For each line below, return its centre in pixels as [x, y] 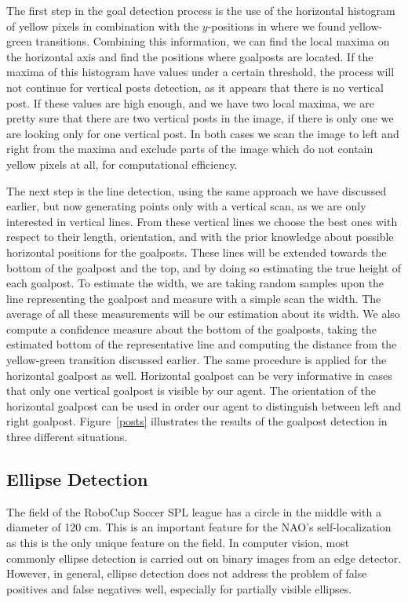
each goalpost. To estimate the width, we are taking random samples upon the [195, 283]
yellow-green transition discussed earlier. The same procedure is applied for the [197, 360]
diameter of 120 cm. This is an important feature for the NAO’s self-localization [199, 527]
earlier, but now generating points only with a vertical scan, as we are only [186, 206]
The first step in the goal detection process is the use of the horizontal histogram [201, 10]
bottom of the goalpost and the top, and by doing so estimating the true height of [204, 267]
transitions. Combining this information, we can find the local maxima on [213, 41]
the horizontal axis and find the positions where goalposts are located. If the [190, 56]
